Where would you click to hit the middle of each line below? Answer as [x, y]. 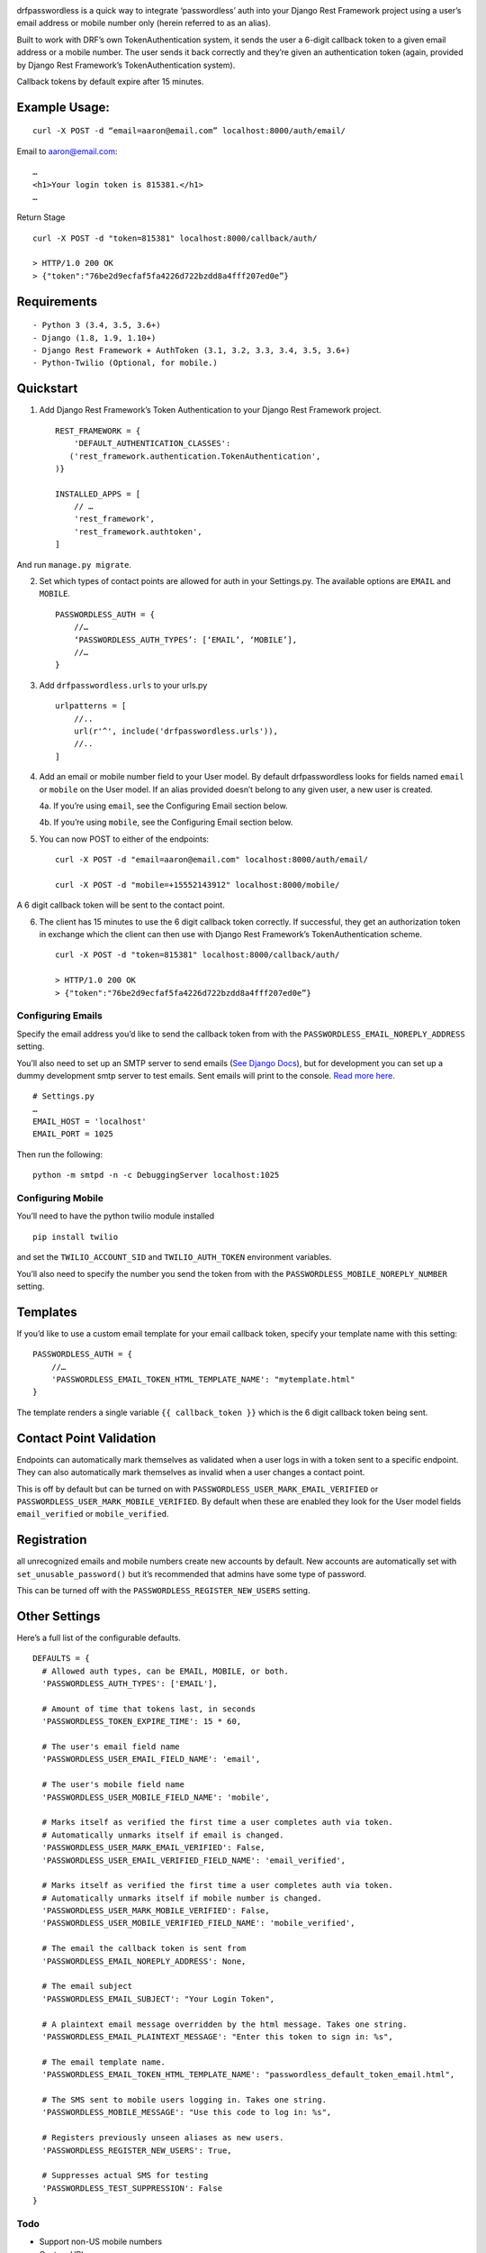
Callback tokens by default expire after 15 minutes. [110, 81]
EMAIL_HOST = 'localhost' [90, 1122]
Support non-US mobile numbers [100, 2242]
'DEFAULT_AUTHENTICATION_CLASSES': [152, 443]
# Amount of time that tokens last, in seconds [149, 1709]
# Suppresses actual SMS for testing [125, 2175]
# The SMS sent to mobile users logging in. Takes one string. [184, 2099]
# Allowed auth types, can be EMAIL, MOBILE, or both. [166, 1671]
